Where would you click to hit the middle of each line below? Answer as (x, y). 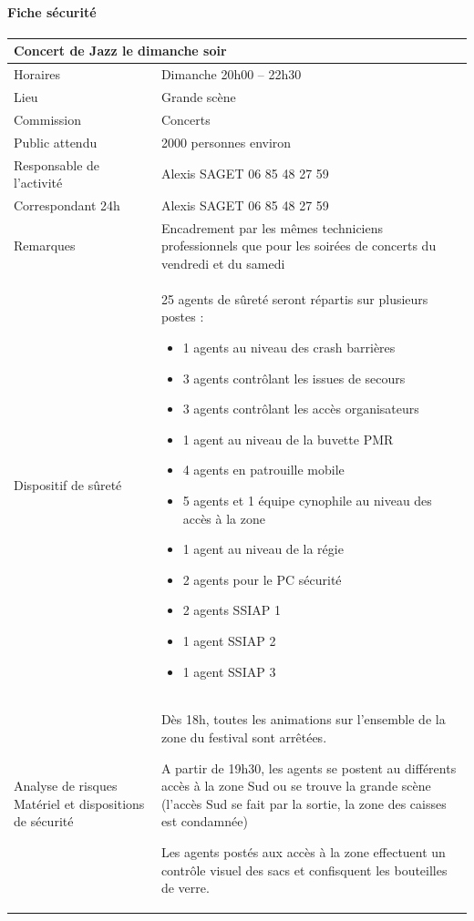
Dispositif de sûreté (68, 485)
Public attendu (56, 142)
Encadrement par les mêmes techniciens (272, 227)
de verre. (185, 888)
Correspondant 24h (67, 205)
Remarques (45, 246)
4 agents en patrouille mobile (263, 470)
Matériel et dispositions (79, 803)
